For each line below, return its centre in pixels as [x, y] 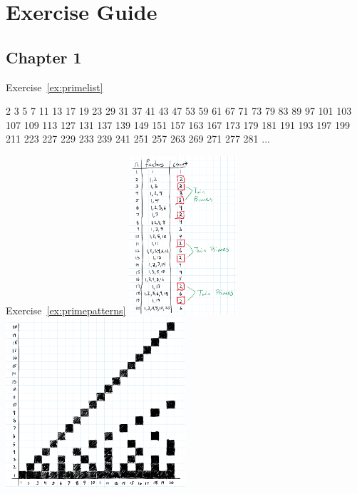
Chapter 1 [44, 57]
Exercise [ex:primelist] [55, 87]
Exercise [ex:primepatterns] [66, 310]
